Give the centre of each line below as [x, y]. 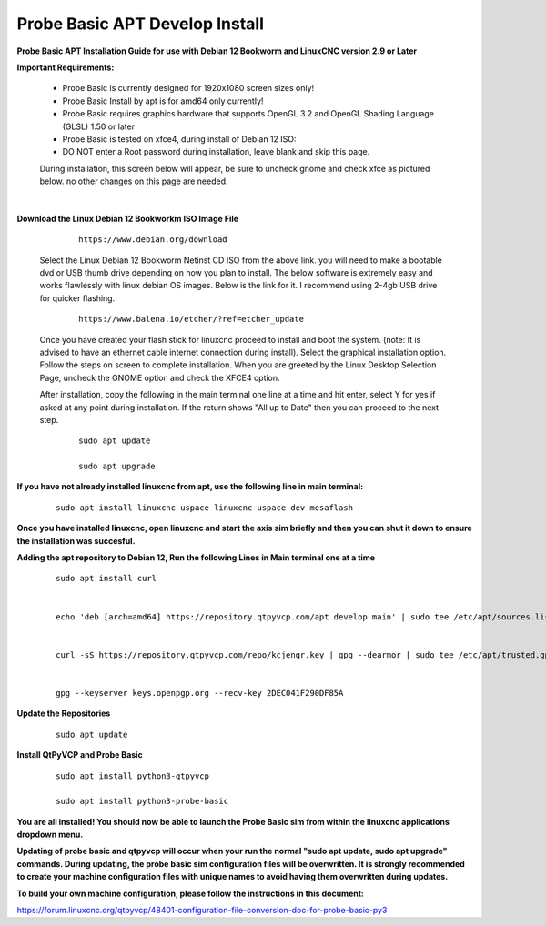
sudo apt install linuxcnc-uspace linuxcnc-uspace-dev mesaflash [205, 508]
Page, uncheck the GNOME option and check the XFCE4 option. [160, 377]
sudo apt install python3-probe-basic [142, 801]
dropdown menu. [50, 835]
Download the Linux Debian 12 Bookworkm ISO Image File [128, 218]
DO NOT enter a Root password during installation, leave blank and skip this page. [216, 152]
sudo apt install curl [106, 579]
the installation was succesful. [76, 540]
